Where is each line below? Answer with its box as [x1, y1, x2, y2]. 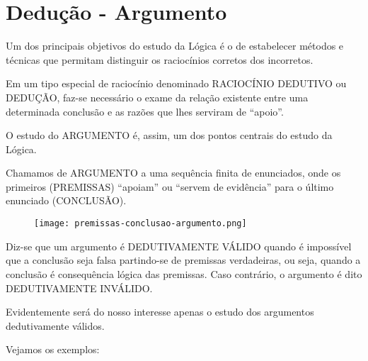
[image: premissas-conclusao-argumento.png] [34, 218, 247, 229]
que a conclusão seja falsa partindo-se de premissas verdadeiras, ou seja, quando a [6, 252, 361, 267]
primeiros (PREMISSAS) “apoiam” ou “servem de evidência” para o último [6, 179, 334, 194]
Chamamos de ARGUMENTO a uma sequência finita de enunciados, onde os [6, 165, 341, 180]
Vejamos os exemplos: [6, 342, 100, 357]
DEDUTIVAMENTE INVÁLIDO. [6, 280, 153, 295]
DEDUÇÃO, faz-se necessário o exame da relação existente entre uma [6, 89, 309, 104]
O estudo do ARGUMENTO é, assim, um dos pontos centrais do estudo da [6, 128, 333, 143]
